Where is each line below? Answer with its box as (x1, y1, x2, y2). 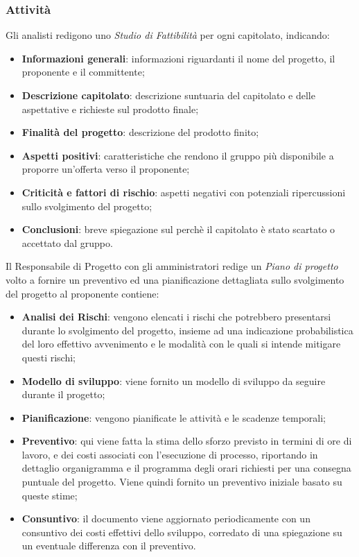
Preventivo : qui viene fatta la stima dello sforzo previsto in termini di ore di (21, 434, 352, 448)
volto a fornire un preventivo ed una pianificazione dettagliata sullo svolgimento (6, 272, 344, 286)
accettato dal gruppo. (21, 235, 113, 250)
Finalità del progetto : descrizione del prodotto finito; (21, 125, 259, 139)
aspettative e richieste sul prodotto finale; (21, 101, 199, 116)
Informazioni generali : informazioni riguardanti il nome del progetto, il (21, 51, 335, 65)
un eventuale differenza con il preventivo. (21, 538, 196, 553)
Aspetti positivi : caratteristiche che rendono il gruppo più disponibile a (21, 148, 334, 162)
